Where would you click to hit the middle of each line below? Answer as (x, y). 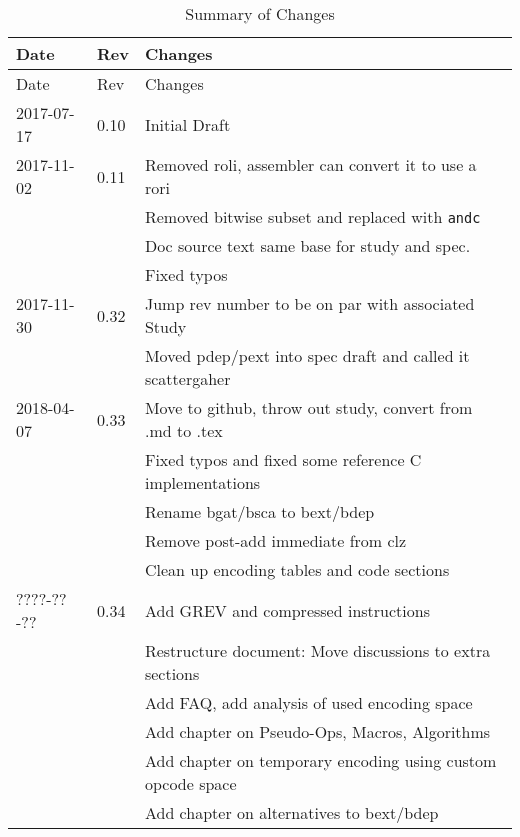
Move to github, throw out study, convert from (308, 407)
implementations (202, 482)
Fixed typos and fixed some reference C (283, 459)
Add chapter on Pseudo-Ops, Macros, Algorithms (317, 731)
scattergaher (187, 378)
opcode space (190, 783)
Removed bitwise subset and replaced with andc (312, 216)
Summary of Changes (260, 13)
